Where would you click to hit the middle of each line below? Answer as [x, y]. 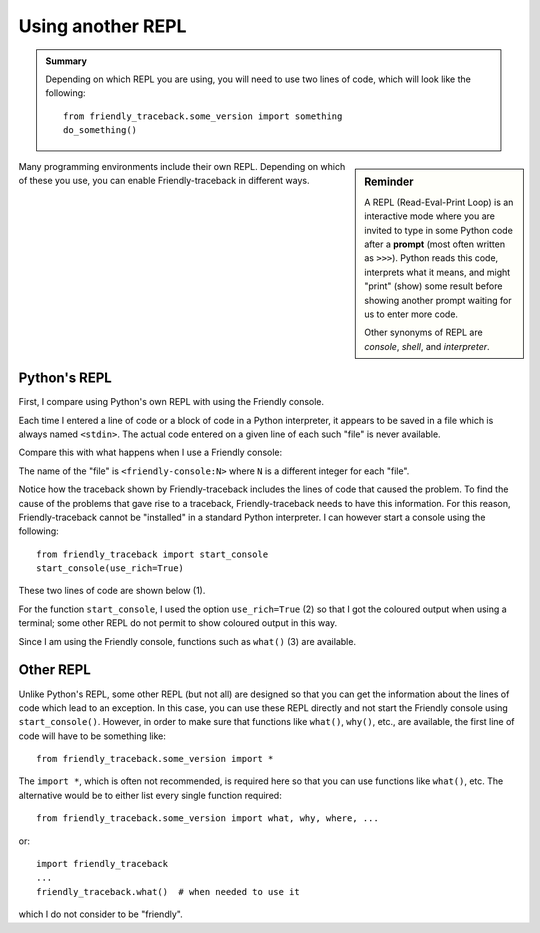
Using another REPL [102, 26]
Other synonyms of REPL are [424, 332]
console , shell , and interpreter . [427, 346]
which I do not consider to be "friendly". [101, 914]
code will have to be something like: [92, 736]
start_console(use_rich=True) [110, 568]
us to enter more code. [411, 314]
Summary [66, 61]
